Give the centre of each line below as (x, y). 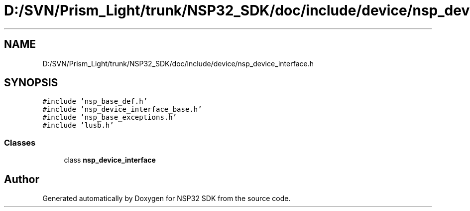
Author (22, 179)
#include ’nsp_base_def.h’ (95, 102)
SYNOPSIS (31, 83)
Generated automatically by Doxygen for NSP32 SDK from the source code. (167, 199)
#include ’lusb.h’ (78, 125)
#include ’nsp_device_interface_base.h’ (122, 109)
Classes (20, 142)
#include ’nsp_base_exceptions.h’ (110, 117)
